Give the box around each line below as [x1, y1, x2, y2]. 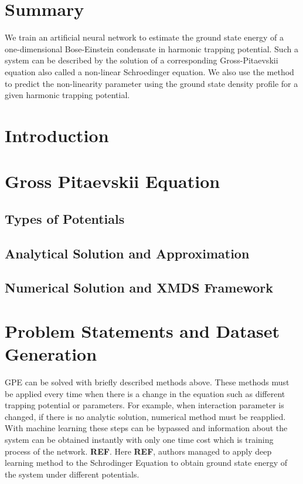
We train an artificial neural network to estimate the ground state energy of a [5, 31, 284, 43]
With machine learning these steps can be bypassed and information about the [5, 422, 288, 434]
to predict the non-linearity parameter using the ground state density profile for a [5, 77, 298, 89]
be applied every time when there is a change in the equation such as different [5, 387, 285, 399]
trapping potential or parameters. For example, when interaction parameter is [5, 399, 284, 411]
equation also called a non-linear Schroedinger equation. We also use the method [5, 65, 294, 78]
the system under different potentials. [5, 468, 139, 480]
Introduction [5, 123, 109, 147]
